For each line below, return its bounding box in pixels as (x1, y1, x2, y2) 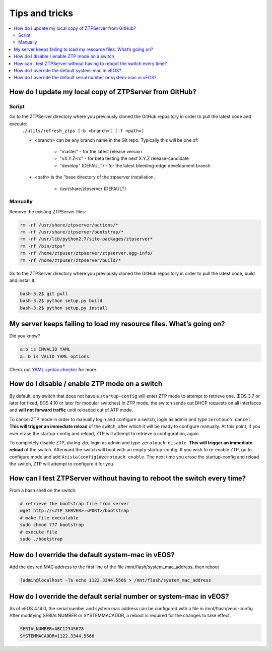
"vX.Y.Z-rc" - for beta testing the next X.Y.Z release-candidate (59, 155, 189, 161)
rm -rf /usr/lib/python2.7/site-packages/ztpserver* (20, 236, 153, 242)
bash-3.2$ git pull (20, 291, 68, 297)
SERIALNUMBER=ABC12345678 (20, 626, 84, 632)
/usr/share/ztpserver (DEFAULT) (59, 186, 126, 192)
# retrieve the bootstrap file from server (20, 501, 129, 506)
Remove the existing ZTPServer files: (9, 208, 86, 214)
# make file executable (20, 515, 79, 520)
